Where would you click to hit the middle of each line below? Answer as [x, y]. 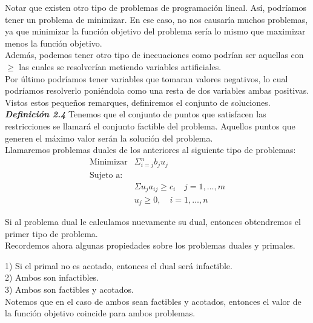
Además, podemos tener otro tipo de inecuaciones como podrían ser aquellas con [154, 55]
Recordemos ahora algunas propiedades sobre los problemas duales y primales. [150, 245]
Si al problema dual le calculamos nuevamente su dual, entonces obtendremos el [153, 221]
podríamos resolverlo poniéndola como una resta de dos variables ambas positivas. [157, 90]
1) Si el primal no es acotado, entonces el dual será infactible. [119, 265]
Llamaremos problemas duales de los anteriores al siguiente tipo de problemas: [150, 150]
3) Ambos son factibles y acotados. [70, 289]
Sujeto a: [106, 175]
